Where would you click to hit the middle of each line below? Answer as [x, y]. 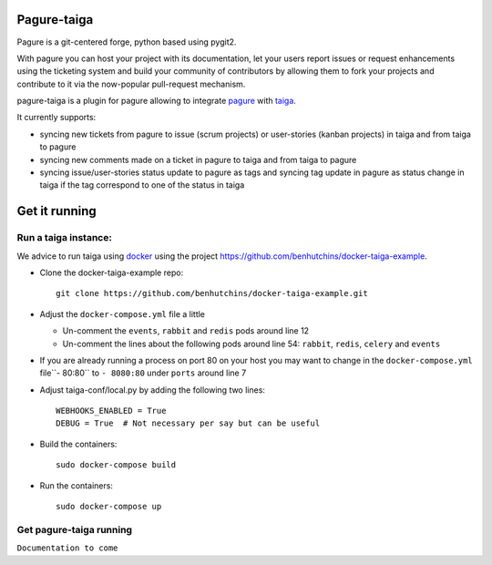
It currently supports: [56, 118]
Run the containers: [77, 485]
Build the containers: [78, 444]
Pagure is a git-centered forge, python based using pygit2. [127, 42]
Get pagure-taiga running [74, 529]
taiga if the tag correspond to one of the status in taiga [142, 185]
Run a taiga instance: [65, 238]
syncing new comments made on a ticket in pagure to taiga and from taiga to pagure [198, 159]
